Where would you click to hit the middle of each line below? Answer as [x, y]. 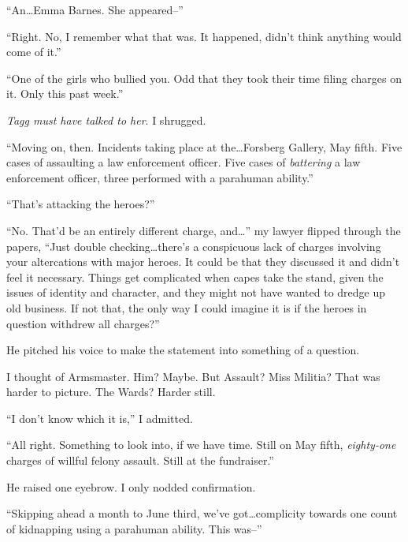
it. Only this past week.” [65, 93]
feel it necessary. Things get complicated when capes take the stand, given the [195, 277]
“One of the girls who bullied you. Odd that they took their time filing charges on [204, 78]
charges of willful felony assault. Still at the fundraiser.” [140, 460]
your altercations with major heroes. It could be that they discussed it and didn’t [203, 262]
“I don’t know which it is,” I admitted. [100, 418]
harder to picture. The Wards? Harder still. [111, 392]
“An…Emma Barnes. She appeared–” [95, 9]
